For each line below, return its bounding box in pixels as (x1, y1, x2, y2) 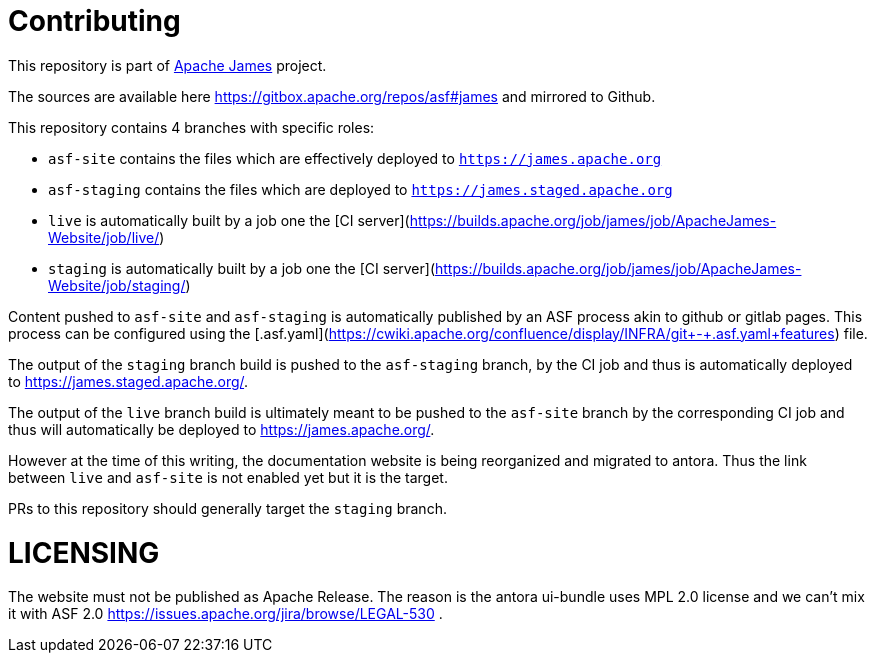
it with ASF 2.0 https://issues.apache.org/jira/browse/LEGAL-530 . (8, 605, 443, 623)
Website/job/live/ (48, 228, 160, 246)
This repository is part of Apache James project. (8, 56, 327, 74)
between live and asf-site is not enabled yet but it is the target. (8, 468, 448, 486)
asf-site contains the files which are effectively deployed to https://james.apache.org (48, 149, 662, 167)
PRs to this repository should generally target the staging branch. (8, 499, 447, 517)
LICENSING (8, 535, 160, 570)
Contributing (8, 4, 181, 38)
